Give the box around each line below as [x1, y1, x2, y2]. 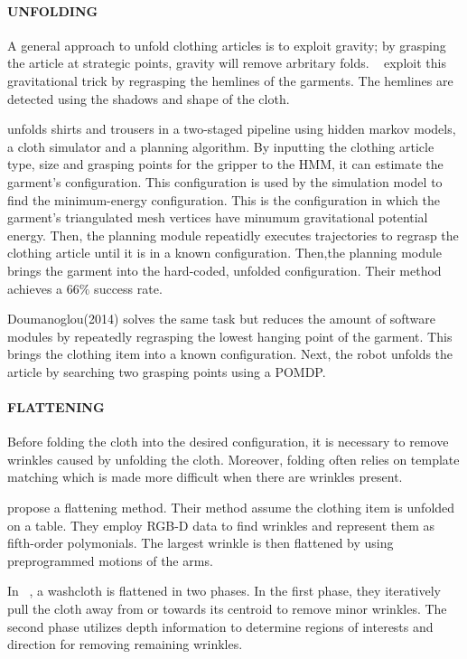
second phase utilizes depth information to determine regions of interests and [7, 617, 434, 635]
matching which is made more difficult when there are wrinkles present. [7, 467, 403, 486]
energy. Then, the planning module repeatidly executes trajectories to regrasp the [7, 225, 459, 244]
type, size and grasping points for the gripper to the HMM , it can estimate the [7, 155, 444, 174]
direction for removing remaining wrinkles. [7, 635, 243, 654]
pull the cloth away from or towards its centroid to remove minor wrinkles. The [7, 599, 447, 618]
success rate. [94, 278, 163, 297]
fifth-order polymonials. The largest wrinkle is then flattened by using [7, 533, 394, 552]
